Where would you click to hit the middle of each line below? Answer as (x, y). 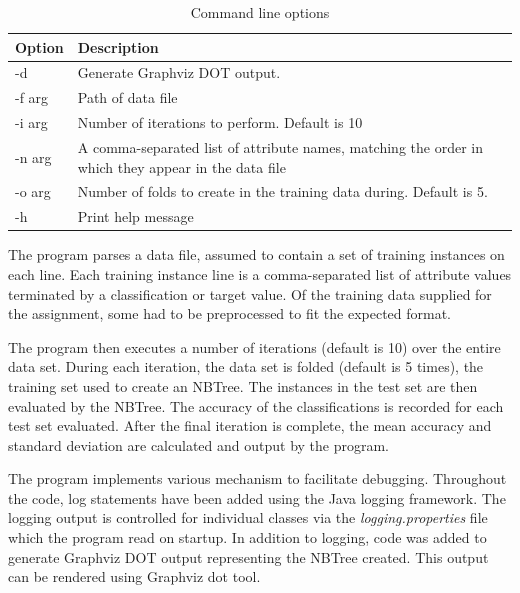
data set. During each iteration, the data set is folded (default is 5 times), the (246, 366)
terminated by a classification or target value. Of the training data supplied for (250, 293)
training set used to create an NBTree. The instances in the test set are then (243, 385)
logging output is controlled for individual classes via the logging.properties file (248, 517)
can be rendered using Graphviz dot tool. (134, 576)
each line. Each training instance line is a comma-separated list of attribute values (260, 273)
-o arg (33, 191)
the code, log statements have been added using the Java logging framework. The (257, 497)
